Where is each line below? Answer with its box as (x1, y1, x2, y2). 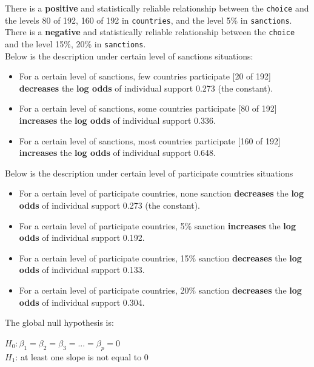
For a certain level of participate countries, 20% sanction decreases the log (19, 283, 302, 296)
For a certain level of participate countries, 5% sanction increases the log (19, 219, 296, 232)
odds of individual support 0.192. (19, 231, 145, 244)
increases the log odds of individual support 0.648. (19, 146, 216, 159)
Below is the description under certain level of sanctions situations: (5, 49, 253, 62)
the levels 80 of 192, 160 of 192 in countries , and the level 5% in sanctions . (5, 13, 292, 26)
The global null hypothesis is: (5, 316, 114, 329)
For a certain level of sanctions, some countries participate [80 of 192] (19, 102, 277, 115)
